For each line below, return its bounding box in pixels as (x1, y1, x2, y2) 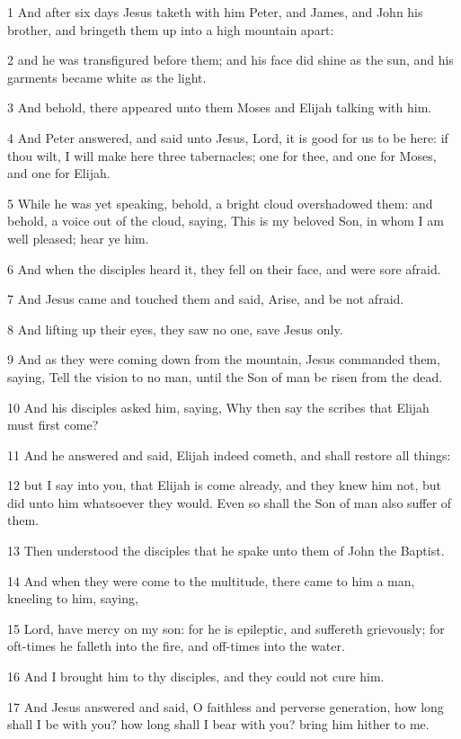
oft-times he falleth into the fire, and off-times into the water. (7, 637, 345, 655)
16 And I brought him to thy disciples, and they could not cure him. (7, 667, 385, 686)
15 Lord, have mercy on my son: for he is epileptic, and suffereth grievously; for (7, 619, 445, 637)
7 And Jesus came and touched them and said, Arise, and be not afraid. (7, 289, 404, 308)
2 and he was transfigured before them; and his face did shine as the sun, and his (7, 50, 454, 69)
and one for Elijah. (7, 164, 111, 183)
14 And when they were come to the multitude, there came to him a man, (7, 571, 415, 590)
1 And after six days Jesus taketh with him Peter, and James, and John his (7, 3, 423, 21)
